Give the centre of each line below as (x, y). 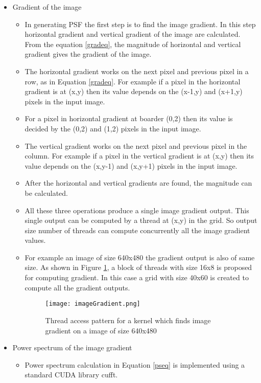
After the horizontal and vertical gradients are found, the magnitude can (138, 183)
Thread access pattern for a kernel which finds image (128, 320)
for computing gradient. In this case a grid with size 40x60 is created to (137, 277)
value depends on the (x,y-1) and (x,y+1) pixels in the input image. (131, 165)
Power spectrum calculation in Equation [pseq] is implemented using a (135, 364)
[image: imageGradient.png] (93, 304)
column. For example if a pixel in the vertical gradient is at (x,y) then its (139, 156)
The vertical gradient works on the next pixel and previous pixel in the (136, 145)
